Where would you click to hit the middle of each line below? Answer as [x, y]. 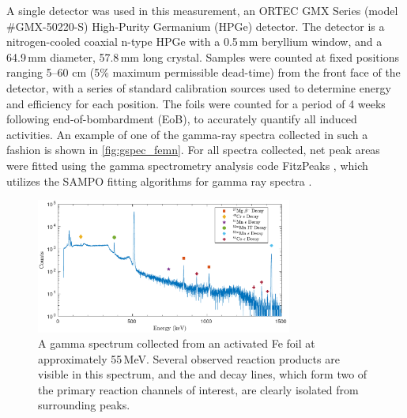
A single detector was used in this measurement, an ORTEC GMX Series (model [202, 10]
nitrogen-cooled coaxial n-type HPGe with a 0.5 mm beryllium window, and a [194, 41]
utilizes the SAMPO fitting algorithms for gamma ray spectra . [159, 181]
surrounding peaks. [84, 405]
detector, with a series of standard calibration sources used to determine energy [199, 87]
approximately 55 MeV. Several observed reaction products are [189, 358]
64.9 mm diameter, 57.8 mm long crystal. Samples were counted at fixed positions [203, 56]
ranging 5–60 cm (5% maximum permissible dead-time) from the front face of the [203, 72]
